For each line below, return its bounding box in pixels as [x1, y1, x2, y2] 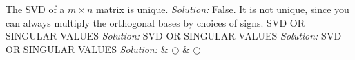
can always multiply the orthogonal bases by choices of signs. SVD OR [6, 15, 305, 29]
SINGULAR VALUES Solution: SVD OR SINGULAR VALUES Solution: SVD [6, 29, 342, 43]
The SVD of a [6, 2, 65, 16]
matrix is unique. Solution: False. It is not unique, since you [95, 2, 349, 16]
